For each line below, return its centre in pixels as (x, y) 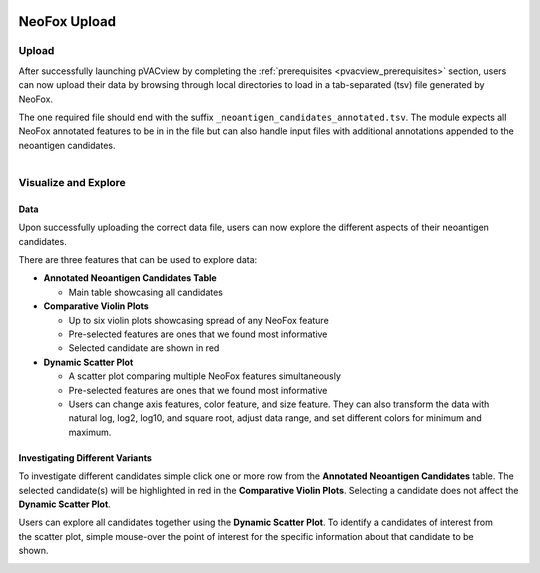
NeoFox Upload (67, 21)
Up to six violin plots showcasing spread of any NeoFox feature (198, 320)
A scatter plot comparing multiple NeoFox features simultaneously (205, 376)
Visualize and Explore (72, 183)
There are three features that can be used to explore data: (138, 260)
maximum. (90, 432)
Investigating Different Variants (85, 457)
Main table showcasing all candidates (146, 292)
